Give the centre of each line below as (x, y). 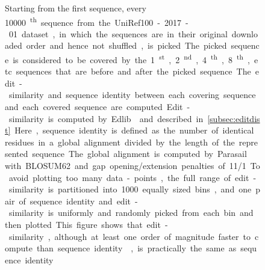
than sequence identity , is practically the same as (136, 248)
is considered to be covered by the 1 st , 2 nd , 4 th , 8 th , (131, 59)
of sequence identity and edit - (78, 201)
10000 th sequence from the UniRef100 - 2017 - (97, 21)
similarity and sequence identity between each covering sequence (132, 95)
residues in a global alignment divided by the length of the (120, 142)
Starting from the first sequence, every (76, 8)
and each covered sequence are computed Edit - (98, 107)
